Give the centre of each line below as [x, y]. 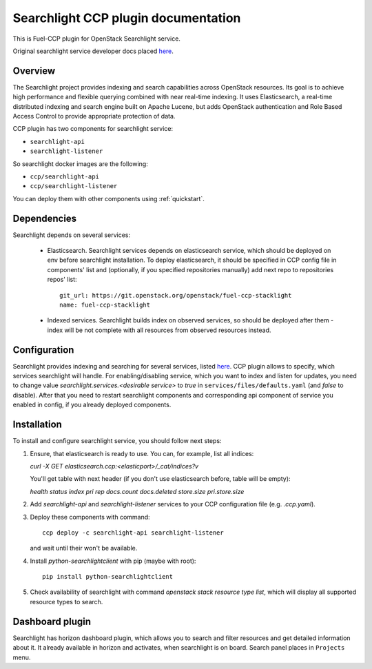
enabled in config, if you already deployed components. [92, 405]
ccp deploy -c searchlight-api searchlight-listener [133, 533]
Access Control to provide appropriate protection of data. [94, 116]
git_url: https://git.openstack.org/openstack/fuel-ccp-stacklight [176, 295]
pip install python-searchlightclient [108, 577]
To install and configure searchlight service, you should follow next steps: [117, 441]
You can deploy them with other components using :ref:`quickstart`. [108, 198]
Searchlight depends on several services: [72, 235]
